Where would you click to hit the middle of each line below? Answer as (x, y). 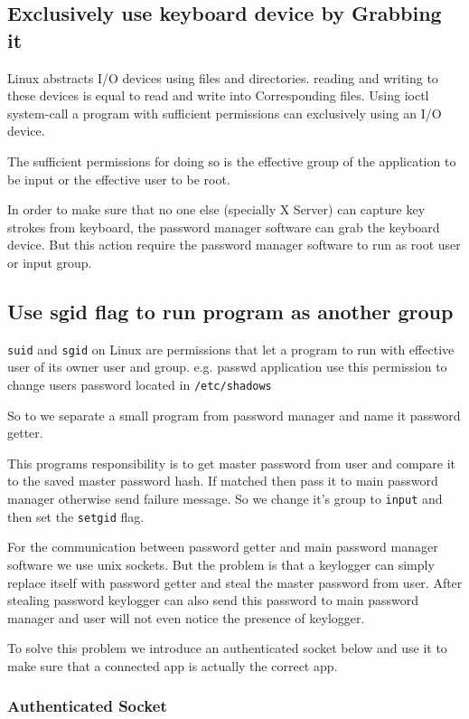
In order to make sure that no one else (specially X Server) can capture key (216, 209)
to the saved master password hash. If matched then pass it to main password (223, 481)
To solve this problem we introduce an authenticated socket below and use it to (227, 648)
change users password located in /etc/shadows (140, 384)
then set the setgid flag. (76, 516)
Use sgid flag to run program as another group (230, 311)
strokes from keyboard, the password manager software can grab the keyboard (224, 227)
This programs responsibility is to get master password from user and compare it (232, 463)
